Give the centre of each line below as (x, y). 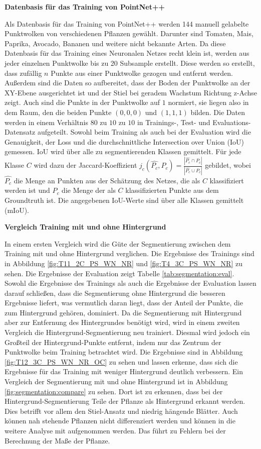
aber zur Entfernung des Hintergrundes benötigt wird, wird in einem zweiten (122, 322)
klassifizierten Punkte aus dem (172, 190)
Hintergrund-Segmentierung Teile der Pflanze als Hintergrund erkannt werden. (125, 401)
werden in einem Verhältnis (46, 122)
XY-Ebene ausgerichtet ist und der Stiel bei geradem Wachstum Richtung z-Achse (131, 92)
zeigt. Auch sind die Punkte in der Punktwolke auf (82, 102)
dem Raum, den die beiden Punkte (58, 112)
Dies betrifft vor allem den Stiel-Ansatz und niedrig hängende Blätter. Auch (121, 411)
